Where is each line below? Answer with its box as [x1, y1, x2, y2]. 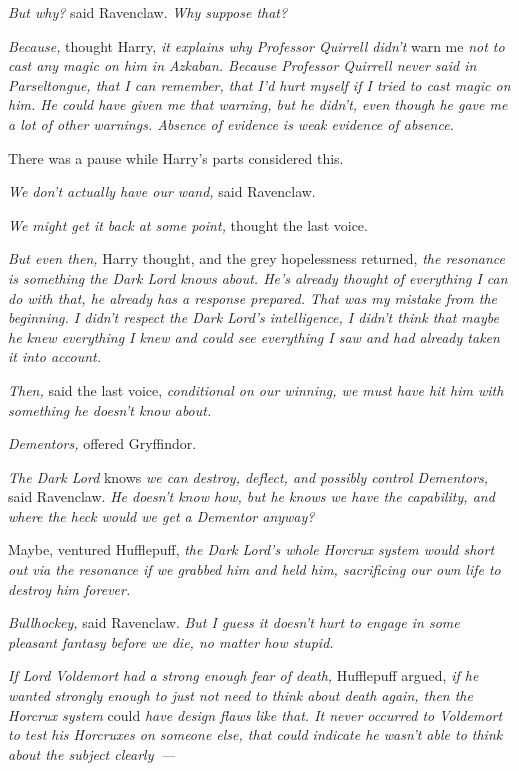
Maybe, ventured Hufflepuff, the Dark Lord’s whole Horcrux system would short [8, 539, 495, 560]
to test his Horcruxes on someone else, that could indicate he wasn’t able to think [8, 724, 503, 745]
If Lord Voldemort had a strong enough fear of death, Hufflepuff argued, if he [8, 665, 479, 686]
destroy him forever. [8, 578, 131, 599]
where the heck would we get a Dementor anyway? [8, 505, 315, 526]
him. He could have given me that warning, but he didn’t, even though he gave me [8, 94, 508, 115]
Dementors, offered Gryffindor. [8, 433, 197, 454]
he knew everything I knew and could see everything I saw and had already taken [8, 326, 500, 347]
